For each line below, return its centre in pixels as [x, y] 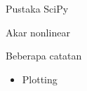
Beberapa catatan [44, 56]
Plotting [40, 79]
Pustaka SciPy [37, 8]
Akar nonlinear [38, 32]
